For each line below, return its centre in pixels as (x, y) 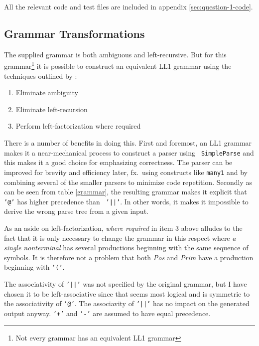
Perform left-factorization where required (78, 126)
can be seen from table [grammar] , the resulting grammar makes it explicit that (126, 192)
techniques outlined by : (41, 76)
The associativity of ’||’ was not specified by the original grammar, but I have (126, 283)
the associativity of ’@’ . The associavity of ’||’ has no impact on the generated (127, 303)
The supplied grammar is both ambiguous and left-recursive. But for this (115, 54)
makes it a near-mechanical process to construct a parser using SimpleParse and (129, 152)
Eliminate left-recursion (52, 109)
